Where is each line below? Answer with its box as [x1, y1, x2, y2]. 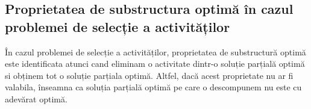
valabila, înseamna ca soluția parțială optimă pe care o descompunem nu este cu [5, 81, 302, 93]
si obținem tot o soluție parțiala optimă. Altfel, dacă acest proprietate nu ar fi [5, 69, 294, 81]
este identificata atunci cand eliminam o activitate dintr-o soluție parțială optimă [5, 57, 305, 70]
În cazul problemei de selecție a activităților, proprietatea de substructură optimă [5, 45, 306, 58]
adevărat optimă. [5, 92, 68, 105]
